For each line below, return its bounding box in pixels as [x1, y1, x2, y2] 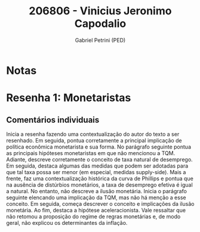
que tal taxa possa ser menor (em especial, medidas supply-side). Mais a [6, 168, 186, 175]
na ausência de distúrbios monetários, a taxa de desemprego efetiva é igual [6, 181, 193, 188]
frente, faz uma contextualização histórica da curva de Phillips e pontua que [6, 175, 194, 182]
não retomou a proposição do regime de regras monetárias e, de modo [6, 213, 181, 220]
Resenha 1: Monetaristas [6, 91, 131, 105]
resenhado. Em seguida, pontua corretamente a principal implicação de [6, 137, 182, 144]
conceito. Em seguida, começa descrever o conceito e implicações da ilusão [6, 200, 195, 207]
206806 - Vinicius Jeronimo [29, 4, 172, 18]
